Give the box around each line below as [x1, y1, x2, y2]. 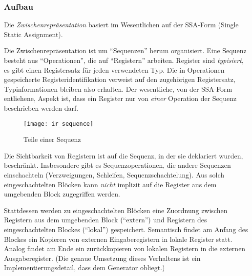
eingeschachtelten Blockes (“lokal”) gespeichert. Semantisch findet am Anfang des [4, 224, 248, 234]
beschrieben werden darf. [4, 102, 79, 113]
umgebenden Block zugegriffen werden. [4, 189, 120, 199]
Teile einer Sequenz [23, 134, 81, 144]
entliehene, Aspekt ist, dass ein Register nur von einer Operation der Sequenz [4, 93, 237, 103]
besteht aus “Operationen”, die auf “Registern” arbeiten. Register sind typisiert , [4, 55, 244, 65]
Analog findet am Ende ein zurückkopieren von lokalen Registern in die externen [4, 243, 246, 254]
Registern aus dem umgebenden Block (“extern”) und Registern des [4, 215, 207, 225]
